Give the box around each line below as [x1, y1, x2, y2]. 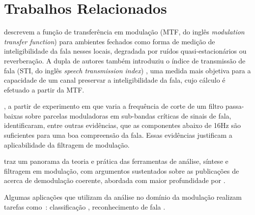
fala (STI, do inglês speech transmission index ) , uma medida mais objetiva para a [4, 65, 251, 75]
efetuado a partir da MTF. [4, 84, 85, 94]
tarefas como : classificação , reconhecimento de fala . [4, 201, 166, 212]
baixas [4, 110, 23, 121]
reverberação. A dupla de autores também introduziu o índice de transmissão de [4, 55, 246, 65]
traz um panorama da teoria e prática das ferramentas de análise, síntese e [4, 156, 228, 166]
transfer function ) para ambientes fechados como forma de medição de [4, 36, 215, 46]
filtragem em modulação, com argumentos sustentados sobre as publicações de [4, 165, 239, 176]
